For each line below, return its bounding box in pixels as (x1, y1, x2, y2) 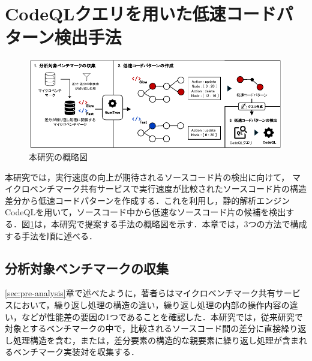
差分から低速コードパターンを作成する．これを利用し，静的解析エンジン (5, 194, 290, 206)
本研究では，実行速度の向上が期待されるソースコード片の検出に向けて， (5, 170, 290, 183)
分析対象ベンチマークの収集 (5, 258, 169, 277)
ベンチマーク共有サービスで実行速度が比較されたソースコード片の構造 (29, 182, 307, 195)
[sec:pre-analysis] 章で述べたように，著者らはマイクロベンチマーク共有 (5, 287, 275, 299)
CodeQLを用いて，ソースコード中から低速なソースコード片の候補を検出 (5, 206, 286, 218)
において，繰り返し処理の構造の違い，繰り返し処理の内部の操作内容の (13, 298, 290, 311)
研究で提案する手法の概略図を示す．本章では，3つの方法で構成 (59, 217, 307, 230)
